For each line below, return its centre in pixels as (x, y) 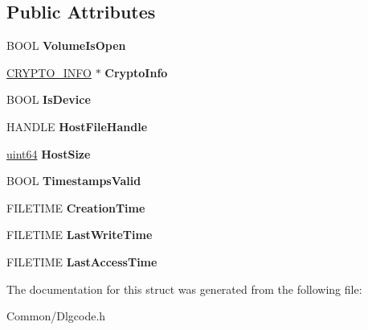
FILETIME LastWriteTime (80, 235)
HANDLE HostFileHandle (77, 126)
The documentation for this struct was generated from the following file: (184, 289)
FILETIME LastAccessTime (82, 261)
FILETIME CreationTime (76, 207)
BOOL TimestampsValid (74, 181)
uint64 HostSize (49, 153)
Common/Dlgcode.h (56, 316)
